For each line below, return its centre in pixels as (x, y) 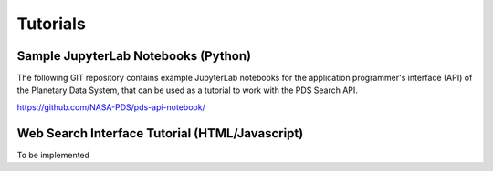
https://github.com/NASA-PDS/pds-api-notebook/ (111, 107)
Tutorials (51, 24)
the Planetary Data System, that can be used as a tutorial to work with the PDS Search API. (187, 90)
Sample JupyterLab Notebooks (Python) (134, 56)
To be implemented (53, 155)
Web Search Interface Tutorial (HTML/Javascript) (160, 133)
